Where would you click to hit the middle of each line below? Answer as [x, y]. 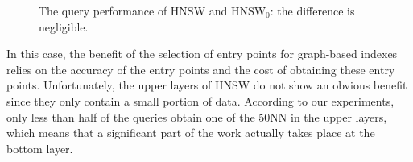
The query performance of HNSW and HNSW [153, 10]
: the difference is [312, 10]
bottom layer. [40, 148]
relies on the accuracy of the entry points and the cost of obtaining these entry [201, 69]
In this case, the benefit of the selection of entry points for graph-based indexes [202, 54]
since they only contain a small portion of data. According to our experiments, [200, 100]
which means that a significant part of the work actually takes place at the [191, 133]
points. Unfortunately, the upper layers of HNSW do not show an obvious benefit [207, 85]
